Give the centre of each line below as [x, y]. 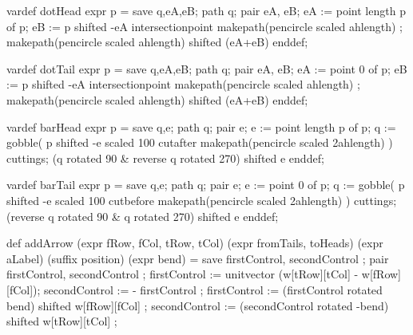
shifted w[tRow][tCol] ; [62, 321]
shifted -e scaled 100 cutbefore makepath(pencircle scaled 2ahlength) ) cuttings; [202, 200]
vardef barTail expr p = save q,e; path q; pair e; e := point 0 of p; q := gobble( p [206, 185]
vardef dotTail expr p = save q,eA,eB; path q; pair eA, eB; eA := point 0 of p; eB [207, 68]
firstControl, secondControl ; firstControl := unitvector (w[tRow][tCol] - [183, 274]
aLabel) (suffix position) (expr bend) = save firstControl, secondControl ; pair [198, 258]
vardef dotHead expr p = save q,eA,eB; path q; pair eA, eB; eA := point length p [206, 10]
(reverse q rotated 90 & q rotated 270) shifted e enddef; [143, 216]
